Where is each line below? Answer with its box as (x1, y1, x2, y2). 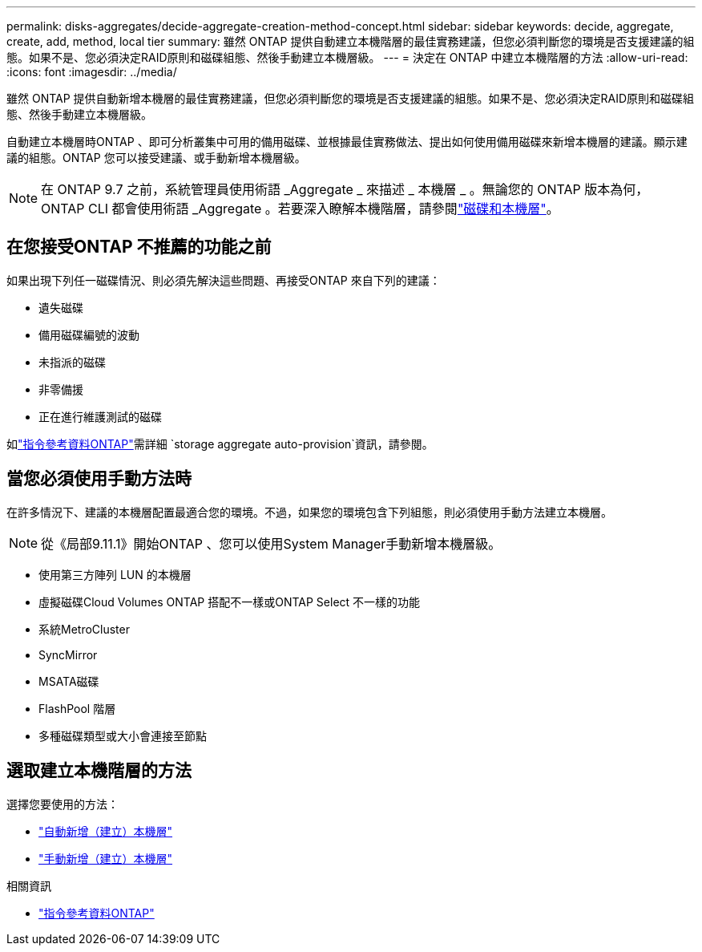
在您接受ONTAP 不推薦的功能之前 (6, 237, 272, 257)
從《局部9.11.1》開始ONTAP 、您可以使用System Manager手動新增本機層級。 (41, 535, 502, 552)
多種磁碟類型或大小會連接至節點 (38, 728, 207, 743)
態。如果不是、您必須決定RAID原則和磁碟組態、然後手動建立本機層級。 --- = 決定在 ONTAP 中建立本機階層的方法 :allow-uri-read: (6, 51, 688, 64)
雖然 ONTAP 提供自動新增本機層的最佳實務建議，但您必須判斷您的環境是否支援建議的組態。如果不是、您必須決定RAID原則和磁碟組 (6, 91, 695, 105)
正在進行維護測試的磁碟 (38, 409, 162, 423)
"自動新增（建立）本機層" (38, 824, 173, 838)
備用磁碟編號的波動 (38, 327, 139, 342)
